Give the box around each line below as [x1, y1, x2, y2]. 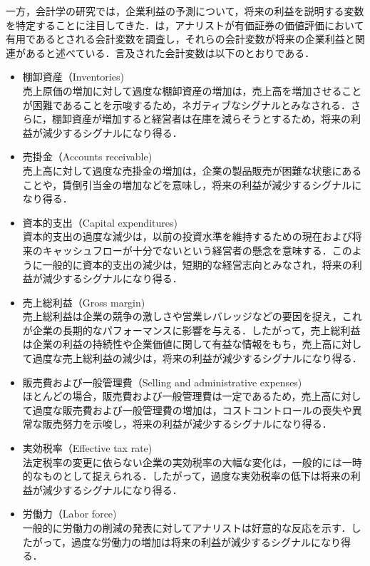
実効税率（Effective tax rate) [22, 441, 153, 456]
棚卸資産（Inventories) [22, 69, 124, 84]
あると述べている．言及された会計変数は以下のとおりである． [25, 45, 315, 60]
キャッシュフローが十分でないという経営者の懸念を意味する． [42, 242, 332, 257]
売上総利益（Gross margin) [22, 294, 145, 309]
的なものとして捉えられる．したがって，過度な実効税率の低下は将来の [22, 468, 351, 483]
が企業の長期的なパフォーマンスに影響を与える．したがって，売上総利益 [22, 322, 361, 337]
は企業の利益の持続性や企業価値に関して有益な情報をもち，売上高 [22, 336, 332, 351]
